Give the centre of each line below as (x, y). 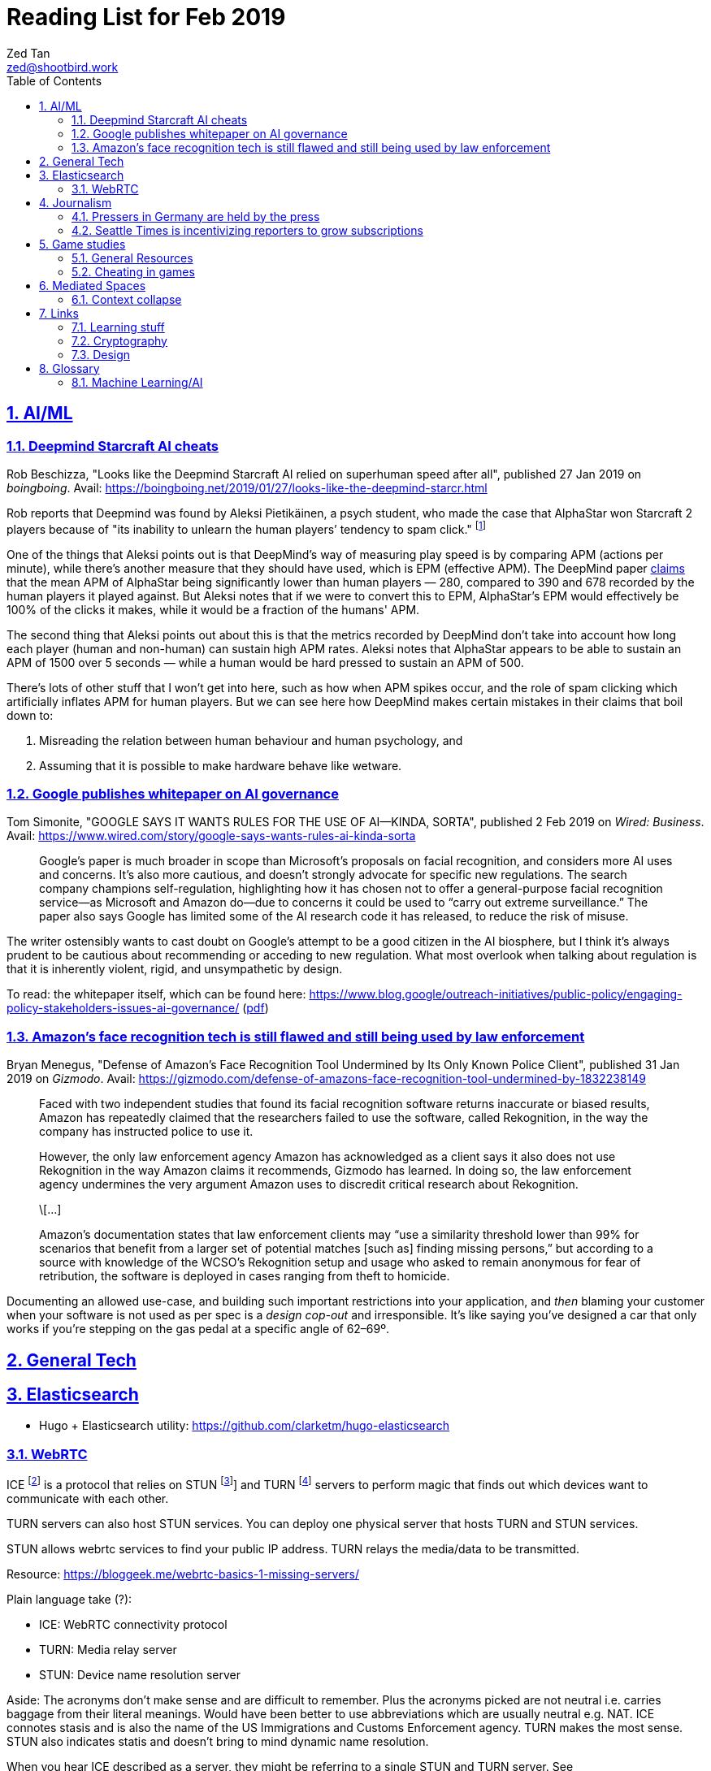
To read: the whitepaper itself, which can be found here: (156, 994)
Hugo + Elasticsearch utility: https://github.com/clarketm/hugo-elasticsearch (245, 1426)
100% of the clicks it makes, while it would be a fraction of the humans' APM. (213, 609)
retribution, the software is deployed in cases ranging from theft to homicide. (245, 1276)
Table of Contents (54, 80)
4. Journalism (76, 202)
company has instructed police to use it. (146, 1132)
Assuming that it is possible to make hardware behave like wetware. (221, 765)
